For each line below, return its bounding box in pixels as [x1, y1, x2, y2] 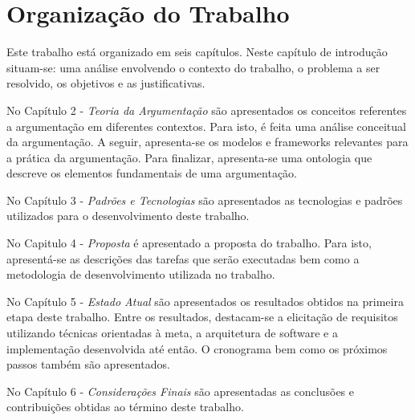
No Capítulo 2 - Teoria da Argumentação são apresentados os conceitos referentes [6, 101, 407, 118]
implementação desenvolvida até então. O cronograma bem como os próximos [6, 340, 388, 357]
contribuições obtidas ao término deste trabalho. [6, 398, 244, 415]
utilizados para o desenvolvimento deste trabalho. [6, 207, 250, 224]
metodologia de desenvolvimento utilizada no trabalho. [6, 266, 275, 283]
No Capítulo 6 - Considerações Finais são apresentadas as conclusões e [6, 382, 355, 399]
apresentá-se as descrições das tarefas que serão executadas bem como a [6, 250, 360, 267]
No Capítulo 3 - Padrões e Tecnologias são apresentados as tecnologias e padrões [6, 191, 403, 208]
